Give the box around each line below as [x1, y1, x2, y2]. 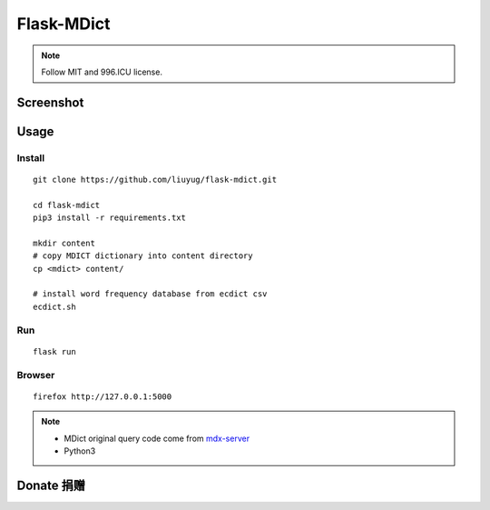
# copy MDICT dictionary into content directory [33, 251, 253, 261]
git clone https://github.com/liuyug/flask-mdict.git [33, 174, 277, 185]
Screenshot [16, 95, 84, 110]
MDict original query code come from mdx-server [64, 433, 250, 444]
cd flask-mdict [33, 200, 101, 210]
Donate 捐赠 [16, 477, 86, 493]
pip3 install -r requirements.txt [33, 213, 186, 223]
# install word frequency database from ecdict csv [33, 289, 268, 299]
